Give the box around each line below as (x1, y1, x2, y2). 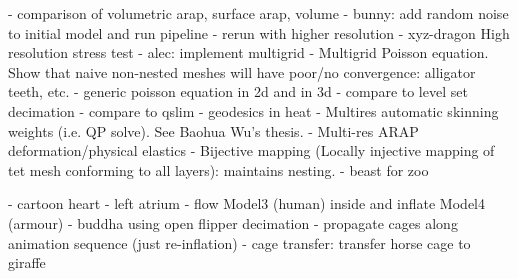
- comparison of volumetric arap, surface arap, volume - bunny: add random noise (8, 3, 509, 23)
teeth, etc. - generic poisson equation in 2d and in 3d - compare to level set (8, 81, 468, 102)
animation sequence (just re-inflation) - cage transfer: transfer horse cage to (8, 232, 471, 253)
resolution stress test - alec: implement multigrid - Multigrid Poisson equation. (8, 42, 489, 63)
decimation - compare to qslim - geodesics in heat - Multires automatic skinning (8, 100, 499, 121)
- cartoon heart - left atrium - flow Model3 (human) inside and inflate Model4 (8, 193, 485, 214)
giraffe (8, 252, 46, 273)
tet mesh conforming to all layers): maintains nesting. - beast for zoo (8, 159, 429, 180)
